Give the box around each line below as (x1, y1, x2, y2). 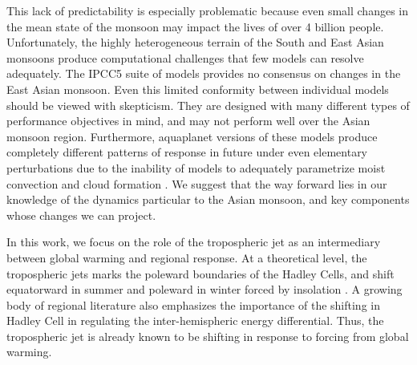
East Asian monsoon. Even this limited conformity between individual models (6, 80, 389, 97)
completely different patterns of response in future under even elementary (6, 144, 368, 160)
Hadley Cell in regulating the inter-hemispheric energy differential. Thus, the (6, 312, 384, 329)
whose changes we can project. (6, 206, 156, 223)
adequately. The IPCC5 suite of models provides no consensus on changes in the (6, 65, 401, 82)
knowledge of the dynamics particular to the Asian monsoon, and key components (6, 191, 410, 208)
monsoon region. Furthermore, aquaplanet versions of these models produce (6, 128, 378, 144)
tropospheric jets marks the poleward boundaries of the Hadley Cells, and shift (6, 265, 395, 282)
